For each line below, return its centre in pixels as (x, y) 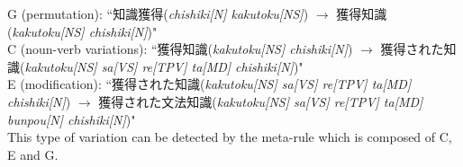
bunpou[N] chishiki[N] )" (72, 119)
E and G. (33, 154)
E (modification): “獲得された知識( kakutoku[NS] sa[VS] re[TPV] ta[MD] (209, 84)
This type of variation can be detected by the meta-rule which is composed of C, (230, 137)
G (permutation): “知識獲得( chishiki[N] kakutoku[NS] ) (158, 13)
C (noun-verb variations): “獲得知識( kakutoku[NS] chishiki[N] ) (180, 49)
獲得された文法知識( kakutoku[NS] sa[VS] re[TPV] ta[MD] (261, 101)
